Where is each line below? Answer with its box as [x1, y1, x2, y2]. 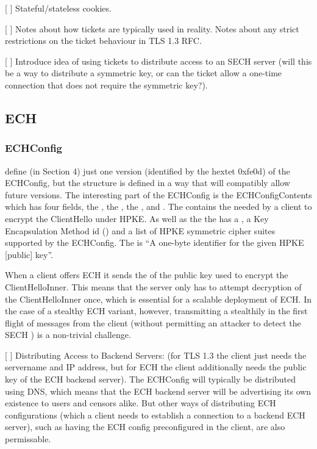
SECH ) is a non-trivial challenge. [5, 328, 131, 341]
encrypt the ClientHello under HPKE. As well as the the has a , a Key [5, 212, 269, 224]
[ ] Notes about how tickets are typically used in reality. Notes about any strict [5, 22, 299, 35]
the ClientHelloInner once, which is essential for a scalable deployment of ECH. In [5, 292, 312, 305]
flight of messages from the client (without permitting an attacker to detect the [5, 316, 301, 329]
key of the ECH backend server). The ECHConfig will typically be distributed [5, 373, 296, 386]
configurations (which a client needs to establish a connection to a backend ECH [5, 408, 305, 421]
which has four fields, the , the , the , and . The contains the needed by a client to [5, 200, 312, 213]
